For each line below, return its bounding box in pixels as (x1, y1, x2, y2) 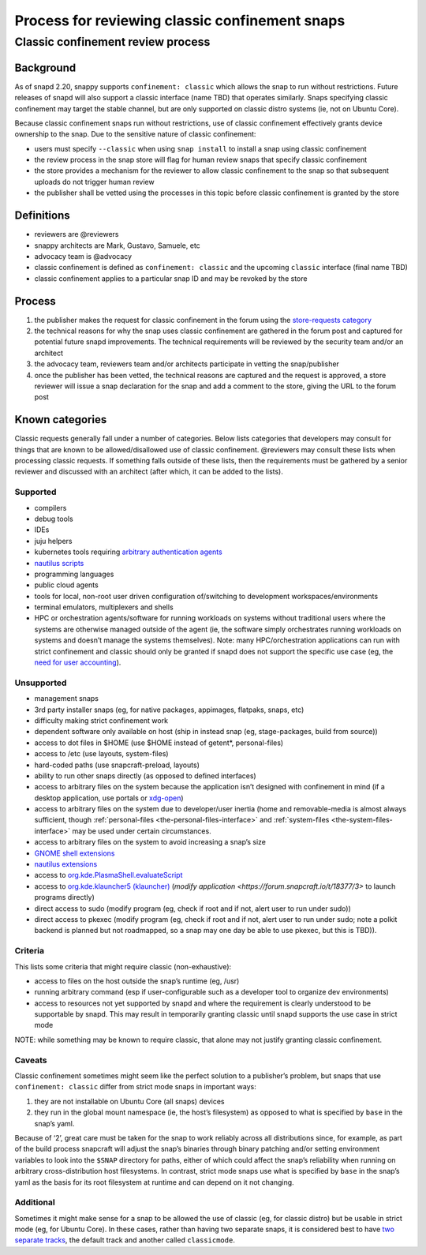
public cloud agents (34, 580, 99, 590)
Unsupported (14, 677, 67, 688)
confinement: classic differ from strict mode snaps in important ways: (14, 1082, 256, 1092)
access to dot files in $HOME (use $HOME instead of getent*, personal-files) (34, 738, 284, 747)
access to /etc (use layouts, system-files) (34, 749, 169, 759)
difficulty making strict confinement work (34, 715, 169, 725)
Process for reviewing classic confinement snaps (14, 12, 346, 29)
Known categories (14, 413, 107, 426)
